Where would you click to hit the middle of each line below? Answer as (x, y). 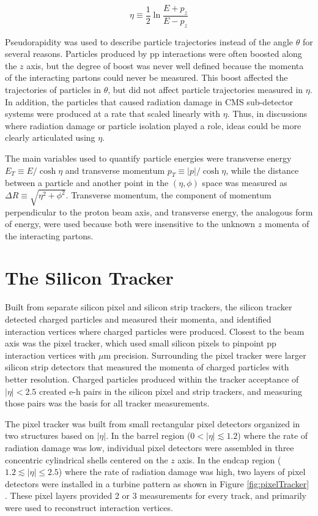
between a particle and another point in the (87, 183)
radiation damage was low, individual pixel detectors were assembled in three (150, 447)
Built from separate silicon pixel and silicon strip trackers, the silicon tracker (149, 307)
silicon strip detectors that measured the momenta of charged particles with (147, 367)
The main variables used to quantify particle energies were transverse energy (148, 158)
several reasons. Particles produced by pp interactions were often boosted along (153, 54)
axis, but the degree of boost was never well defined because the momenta (165, 65)
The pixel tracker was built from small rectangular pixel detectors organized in (153, 423)
